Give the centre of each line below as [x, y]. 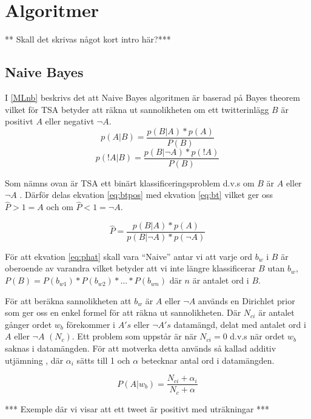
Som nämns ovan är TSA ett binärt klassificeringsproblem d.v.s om [130, 182]
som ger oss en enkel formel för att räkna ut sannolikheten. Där [123, 312]
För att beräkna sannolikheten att [68, 300]
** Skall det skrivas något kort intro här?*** [88, 39]
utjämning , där [34, 360]
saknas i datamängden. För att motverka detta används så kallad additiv [141, 348]
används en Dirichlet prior [246, 300]
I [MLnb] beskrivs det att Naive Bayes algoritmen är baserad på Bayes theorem [152, 97]
